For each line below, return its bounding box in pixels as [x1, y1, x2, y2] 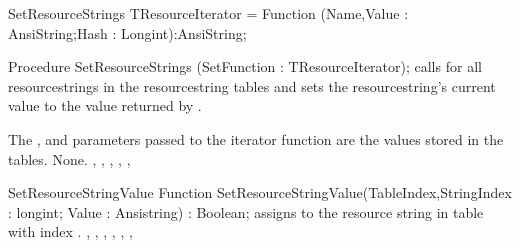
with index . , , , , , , [8, 221, 133, 242]
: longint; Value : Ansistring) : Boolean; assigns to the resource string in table [8, 201, 484, 222]
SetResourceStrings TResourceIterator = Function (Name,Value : [8, 3, 409, 23]
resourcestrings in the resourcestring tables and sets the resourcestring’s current [8, 75, 496, 96]
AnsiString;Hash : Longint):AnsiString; [8, 22, 247, 43]
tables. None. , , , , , [8, 148, 131, 169]
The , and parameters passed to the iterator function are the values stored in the [8, 128, 504, 149]
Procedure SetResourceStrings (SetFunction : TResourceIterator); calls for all [8, 56, 482, 77]
